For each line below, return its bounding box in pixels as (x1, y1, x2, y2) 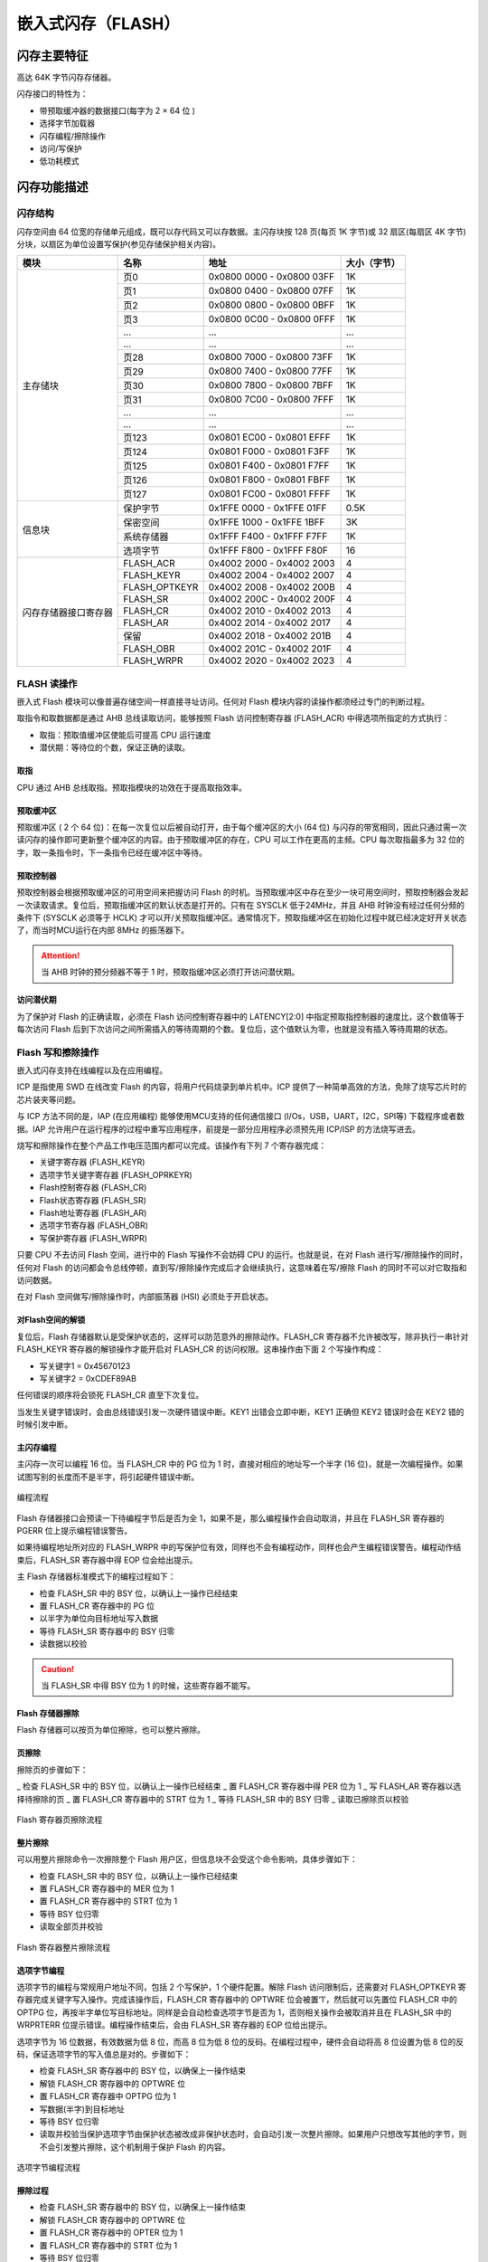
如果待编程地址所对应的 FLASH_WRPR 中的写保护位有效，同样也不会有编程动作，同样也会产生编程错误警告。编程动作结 (16, 1542, 462, 1553)
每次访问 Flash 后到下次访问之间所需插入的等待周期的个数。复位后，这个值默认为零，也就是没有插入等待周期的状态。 (16, 1023, 454, 1034)
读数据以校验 (39, 1639, 88, 1649)
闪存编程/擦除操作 (39, 130, 107, 141)
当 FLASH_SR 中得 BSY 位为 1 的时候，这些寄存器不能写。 (41, 1679, 256, 1691)
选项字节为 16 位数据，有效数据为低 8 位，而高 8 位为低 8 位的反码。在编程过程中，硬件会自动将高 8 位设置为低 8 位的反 (16, 2036, 465, 2047)
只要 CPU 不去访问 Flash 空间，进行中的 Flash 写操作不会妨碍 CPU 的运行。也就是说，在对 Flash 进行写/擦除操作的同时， (16, 1250, 468, 1260)
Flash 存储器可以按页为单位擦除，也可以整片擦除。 (16, 1725, 206, 1735)
